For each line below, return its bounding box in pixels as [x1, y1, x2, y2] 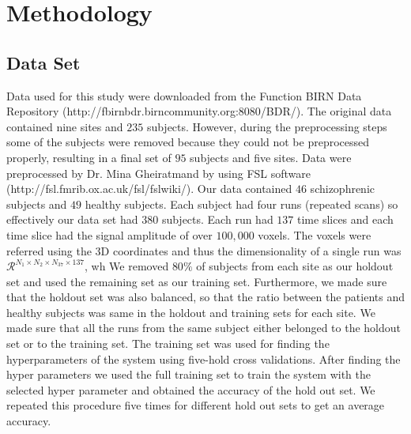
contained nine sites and [6, 118, 123, 134]
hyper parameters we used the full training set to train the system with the [6, 366, 371, 383]
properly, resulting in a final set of [6, 149, 172, 165]
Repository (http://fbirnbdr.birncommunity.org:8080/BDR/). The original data [6, 103, 392, 119]
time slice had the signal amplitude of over [6, 226, 213, 243]
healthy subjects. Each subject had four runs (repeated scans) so [85, 195, 398, 212]
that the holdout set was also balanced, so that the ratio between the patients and [6, 289, 405, 305]
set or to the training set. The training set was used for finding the [6, 335, 330, 352]
